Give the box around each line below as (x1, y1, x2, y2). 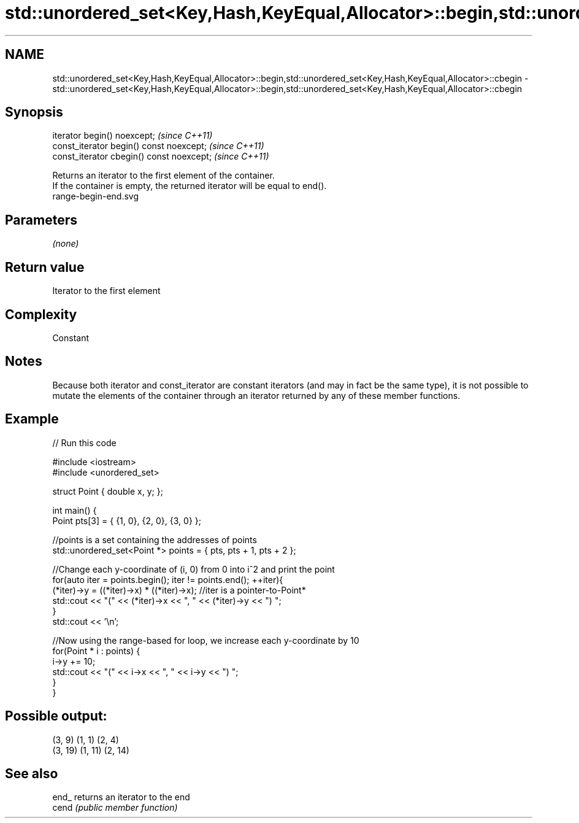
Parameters (5, 212, 77, 228)
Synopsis (5, 104, 63, 120)
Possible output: (5, 708, 107, 724)
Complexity (5, 306, 77, 322)
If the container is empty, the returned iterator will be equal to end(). (52, 180, 327, 191)
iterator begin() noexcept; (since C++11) (52, 130, 213, 141)
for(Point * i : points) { (52, 645, 140, 656)
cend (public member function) (52, 802, 178, 813)
